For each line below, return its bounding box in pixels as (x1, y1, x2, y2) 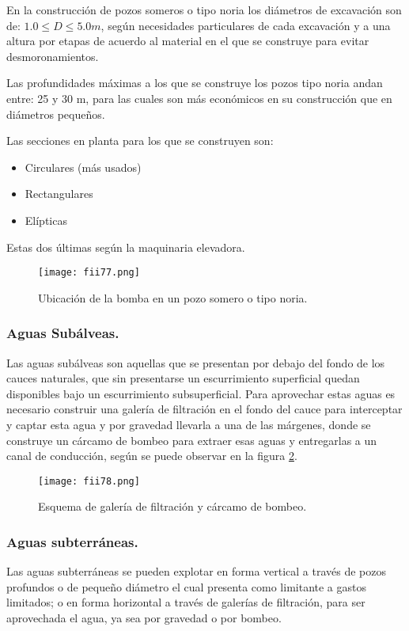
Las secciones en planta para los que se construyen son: (6, 132, 274, 149)
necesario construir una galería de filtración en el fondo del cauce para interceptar (6, 401, 403, 417)
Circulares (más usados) (25, 158, 142, 175)
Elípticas (25, 211, 67, 228)
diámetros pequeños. (6, 105, 105, 122)
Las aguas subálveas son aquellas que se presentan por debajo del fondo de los (6, 354, 385, 371)
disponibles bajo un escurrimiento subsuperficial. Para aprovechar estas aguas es (6, 385, 396, 401)
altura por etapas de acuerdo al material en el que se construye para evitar (6, 32, 369, 49)
